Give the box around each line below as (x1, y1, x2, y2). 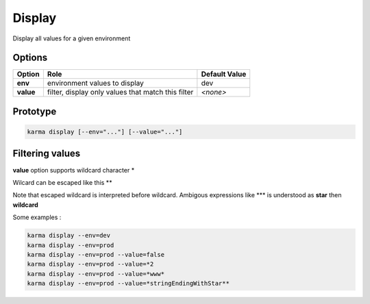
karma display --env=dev (27, 231, 111, 240)
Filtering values (12, 148, 81, 160)
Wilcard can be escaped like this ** (12, 178, 112, 186)
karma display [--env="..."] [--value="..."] (27, 128, 183, 136)
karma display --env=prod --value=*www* (27, 270, 164, 277)
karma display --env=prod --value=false (27, 251, 164, 258)
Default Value (201, 69, 247, 79)
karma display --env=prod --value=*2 (27, 260, 154, 268)
